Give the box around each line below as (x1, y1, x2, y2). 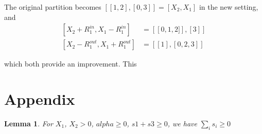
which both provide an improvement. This (4, 58, 137, 69)
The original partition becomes (4, 2, 101, 12)
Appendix (4, 88, 75, 109)
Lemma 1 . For (4, 118, 53, 128)
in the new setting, (199, 2, 258, 12)
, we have (167, 118, 197, 128)
